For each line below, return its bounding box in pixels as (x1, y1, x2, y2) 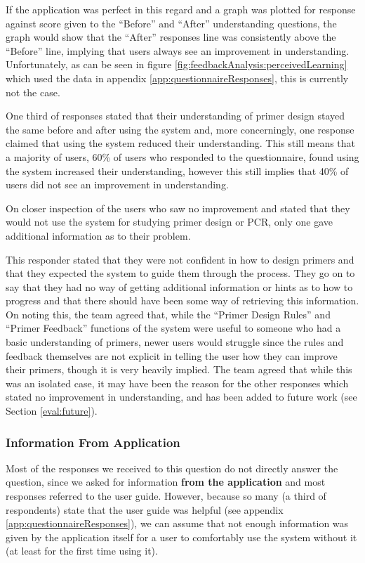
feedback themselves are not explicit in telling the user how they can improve (6, 348, 338, 363)
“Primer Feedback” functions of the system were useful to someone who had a (6, 321, 341, 335)
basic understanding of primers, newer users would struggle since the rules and (6, 335, 344, 349)
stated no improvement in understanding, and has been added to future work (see (6, 389, 357, 404)
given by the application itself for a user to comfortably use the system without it (6, 529, 357, 544)
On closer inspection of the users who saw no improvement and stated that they (6, 200, 350, 215)
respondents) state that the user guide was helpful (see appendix (6, 502, 284, 517)
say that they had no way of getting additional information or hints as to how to (6, 279, 353, 294)
